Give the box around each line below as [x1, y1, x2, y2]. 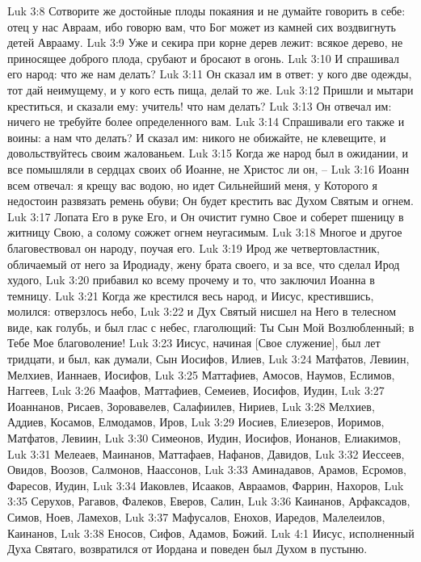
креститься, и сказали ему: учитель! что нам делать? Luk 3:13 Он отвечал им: [7, 97, 392, 114]
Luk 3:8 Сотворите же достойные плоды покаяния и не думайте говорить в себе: [7, 2, 406, 19]
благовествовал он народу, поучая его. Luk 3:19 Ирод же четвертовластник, [7, 239, 380, 256]
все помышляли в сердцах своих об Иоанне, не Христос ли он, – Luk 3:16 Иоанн [7, 160, 410, 177]
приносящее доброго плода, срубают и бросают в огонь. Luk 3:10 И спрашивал [7, 49, 400, 66]
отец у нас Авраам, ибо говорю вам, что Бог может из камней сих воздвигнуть [7, 18, 396, 35]
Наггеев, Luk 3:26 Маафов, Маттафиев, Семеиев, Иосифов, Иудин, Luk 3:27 [7, 382, 385, 399]
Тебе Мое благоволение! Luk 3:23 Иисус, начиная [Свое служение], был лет [7, 334, 381, 351]
